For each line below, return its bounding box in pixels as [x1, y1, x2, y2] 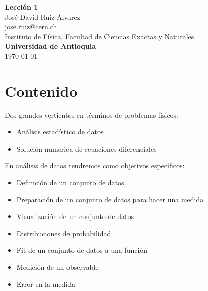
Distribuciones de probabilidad [16, 228, 111, 238]
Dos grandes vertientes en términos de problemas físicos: [5, 109, 179, 120]
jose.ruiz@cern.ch [5, 21, 57, 32]
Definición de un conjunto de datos [16, 177, 124, 188]
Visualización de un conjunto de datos [16, 211, 134, 222]
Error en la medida [16, 278, 76, 289]
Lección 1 [5, 2, 38, 12]
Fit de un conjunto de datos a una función [16, 245, 148, 255]
